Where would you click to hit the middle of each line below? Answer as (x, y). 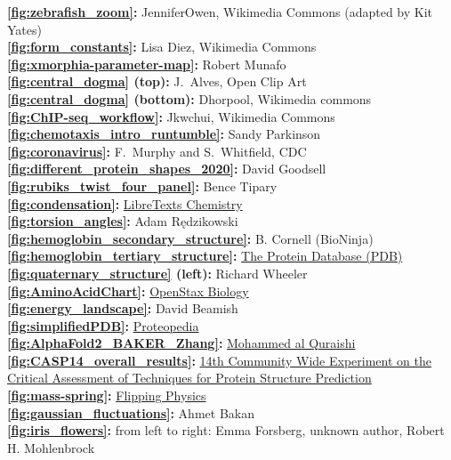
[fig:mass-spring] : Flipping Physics (107, 395)
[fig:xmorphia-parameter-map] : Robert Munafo (147, 64)
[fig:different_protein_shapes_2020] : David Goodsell (167, 169)
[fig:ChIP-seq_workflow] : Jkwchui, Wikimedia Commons (171, 116)
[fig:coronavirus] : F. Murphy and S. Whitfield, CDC (157, 151)
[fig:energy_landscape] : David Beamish (123, 308)
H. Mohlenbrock (51, 447)
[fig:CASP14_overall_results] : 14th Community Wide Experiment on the (219, 360)
